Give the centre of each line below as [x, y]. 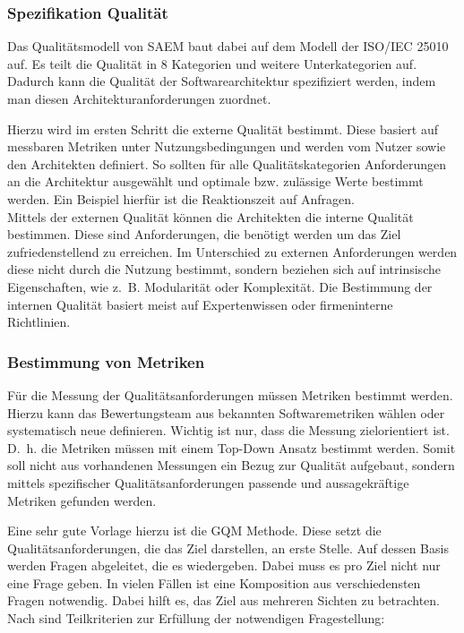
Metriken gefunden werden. [82, 500]
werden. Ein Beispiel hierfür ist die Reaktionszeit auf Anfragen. [181, 198]
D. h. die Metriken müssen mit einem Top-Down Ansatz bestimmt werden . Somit [232, 447]
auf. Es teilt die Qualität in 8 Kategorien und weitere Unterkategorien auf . [212, 63]
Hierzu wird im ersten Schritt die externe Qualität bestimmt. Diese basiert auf [223, 128]
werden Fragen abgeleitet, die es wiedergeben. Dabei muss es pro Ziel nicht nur [224, 565]
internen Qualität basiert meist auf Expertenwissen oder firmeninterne [200, 304]
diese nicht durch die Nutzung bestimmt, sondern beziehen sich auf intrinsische [224, 269]
